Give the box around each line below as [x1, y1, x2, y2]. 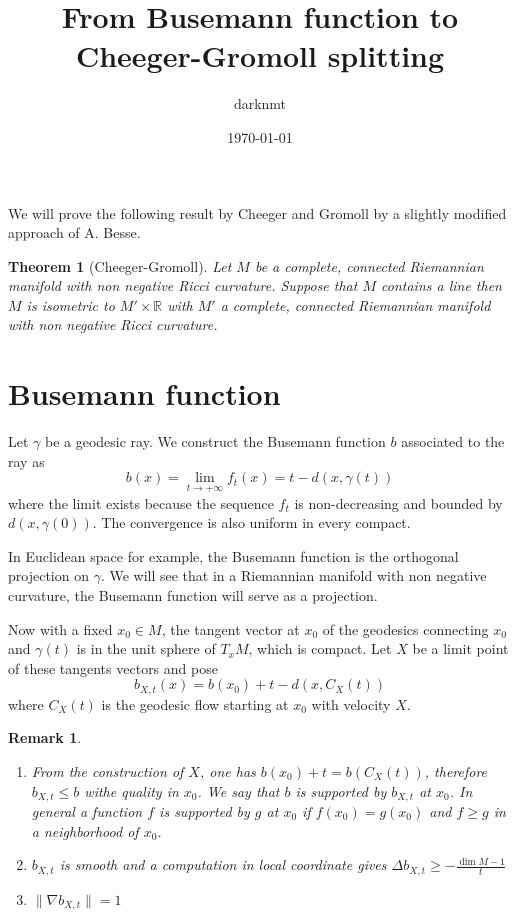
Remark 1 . [8, 727, 82, 748]
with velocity [311, 693, 391, 714]
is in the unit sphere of [76, 638, 216, 659]
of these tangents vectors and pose [8, 657, 218, 678]
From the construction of [31, 760, 184, 781]
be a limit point [412, 638, 509, 659]
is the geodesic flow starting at [101, 693, 289, 714]
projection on [8, 565, 89, 586]
